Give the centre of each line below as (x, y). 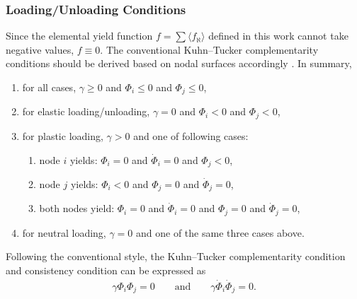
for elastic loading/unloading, (86, 111)
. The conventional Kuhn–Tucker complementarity (209, 49)
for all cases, (49, 87)
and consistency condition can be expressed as (106, 270)
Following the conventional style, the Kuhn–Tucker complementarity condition (176, 256)
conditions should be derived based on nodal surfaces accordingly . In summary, (179, 63)
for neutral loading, (64, 232)
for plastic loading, (63, 135)
